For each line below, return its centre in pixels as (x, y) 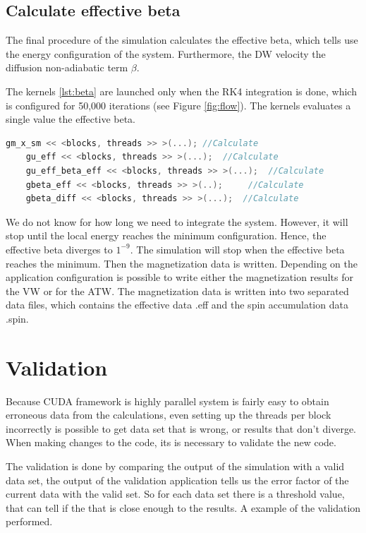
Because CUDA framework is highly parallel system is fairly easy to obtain (167, 401)
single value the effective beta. (71, 119)
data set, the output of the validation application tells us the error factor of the (177, 480)
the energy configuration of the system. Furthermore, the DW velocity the (166, 53)
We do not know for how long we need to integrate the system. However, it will (177, 221)
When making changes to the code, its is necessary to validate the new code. (171, 442)
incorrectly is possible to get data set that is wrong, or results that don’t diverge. (181, 428)
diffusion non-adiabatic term (67, 67)
